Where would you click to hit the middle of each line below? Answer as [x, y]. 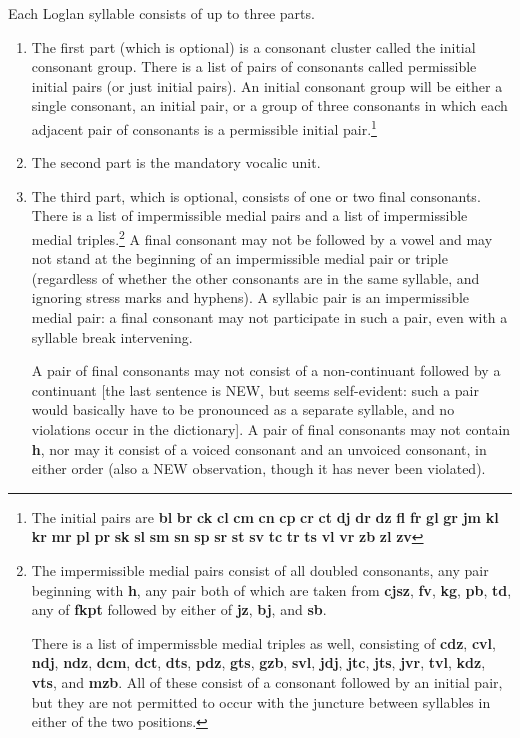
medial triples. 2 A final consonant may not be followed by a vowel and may [262, 237]
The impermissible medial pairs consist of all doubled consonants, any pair [260, 569]
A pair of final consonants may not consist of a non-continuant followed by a [266, 370]
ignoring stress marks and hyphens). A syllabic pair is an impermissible [250, 297]
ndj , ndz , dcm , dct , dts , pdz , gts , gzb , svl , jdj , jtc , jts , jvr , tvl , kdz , [258, 662]
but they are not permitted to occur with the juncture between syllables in [261, 701]
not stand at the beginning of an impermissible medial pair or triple [239, 258]
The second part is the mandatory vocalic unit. [176, 162]
